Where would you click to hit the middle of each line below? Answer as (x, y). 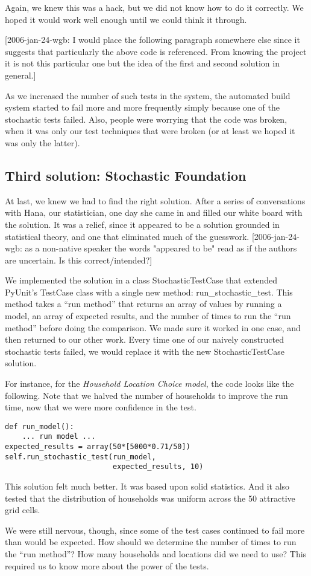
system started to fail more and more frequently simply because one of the (142, 107)
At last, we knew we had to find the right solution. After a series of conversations (155, 200)
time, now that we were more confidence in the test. (101, 407)
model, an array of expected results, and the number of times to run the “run (148, 316)
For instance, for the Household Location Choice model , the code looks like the (149, 383)
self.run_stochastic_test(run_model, (80, 457)
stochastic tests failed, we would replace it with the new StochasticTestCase (145, 351)
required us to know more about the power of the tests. (107, 565)
